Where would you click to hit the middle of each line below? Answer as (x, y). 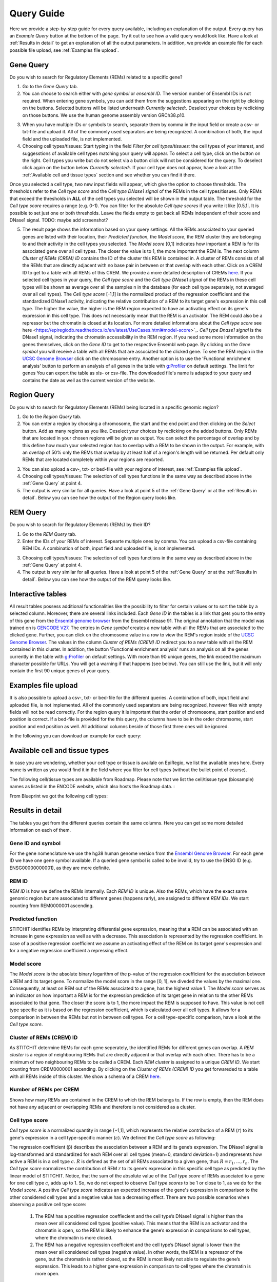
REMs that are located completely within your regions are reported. (93, 459)
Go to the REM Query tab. (50, 534)
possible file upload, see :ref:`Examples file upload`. (64, 50)
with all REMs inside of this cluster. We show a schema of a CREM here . (85, 1076)
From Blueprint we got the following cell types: (58, 796)
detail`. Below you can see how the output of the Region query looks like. (100, 498)
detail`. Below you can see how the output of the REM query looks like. (97, 579)
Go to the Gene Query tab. (50, 87)
